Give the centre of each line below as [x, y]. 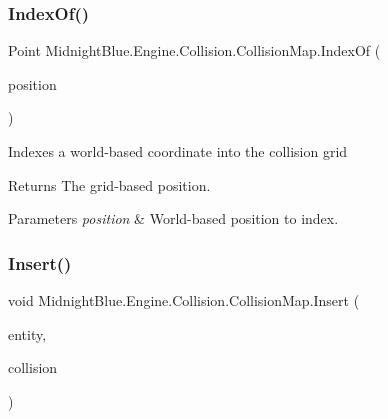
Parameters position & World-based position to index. [173, 218]
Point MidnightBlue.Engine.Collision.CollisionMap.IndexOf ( [194, 50]
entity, [27, 333]
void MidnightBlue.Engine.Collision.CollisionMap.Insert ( [184, 300]
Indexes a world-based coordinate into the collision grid [178, 151]
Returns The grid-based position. [109, 184]
